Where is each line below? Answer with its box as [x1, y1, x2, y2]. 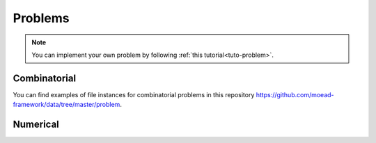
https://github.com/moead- [256, 90, 334, 99]
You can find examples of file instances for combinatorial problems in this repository [13, 90, 255, 99]
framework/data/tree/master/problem [13, 101, 120, 109]
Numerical [13, 119, 59, 131]
